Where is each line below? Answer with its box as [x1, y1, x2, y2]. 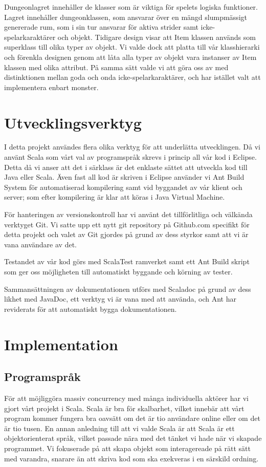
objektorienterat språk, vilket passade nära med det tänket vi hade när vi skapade [4, 433, 262, 443]
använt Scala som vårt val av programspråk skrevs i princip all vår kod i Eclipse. [4, 152, 257, 162]
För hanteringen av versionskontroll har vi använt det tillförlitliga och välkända [4, 209, 253, 220]
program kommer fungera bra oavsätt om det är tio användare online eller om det [4, 413, 260, 423]
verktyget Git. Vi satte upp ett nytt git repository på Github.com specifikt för [4, 219, 250, 229]
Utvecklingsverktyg [4, 112, 142, 133]
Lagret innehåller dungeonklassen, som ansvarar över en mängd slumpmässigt [4, 11, 247, 22]
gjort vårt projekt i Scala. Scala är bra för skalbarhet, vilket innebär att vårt [4, 402, 245, 413]
